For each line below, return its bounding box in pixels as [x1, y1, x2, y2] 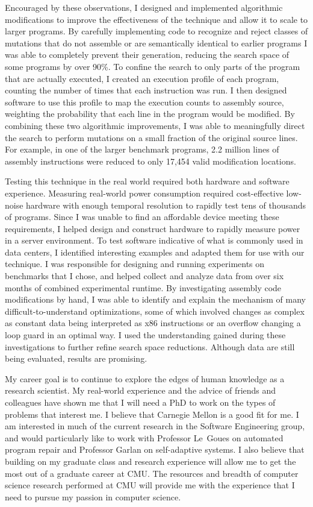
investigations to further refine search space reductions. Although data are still [5, 340, 295, 353]
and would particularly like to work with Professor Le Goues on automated [5, 431, 284, 444]
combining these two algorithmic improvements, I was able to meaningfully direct [5, 119, 305, 131]
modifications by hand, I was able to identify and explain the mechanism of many [5, 293, 306, 306]
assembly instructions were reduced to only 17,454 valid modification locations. [5, 154, 296, 167]
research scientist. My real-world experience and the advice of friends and [5, 384, 276, 397]
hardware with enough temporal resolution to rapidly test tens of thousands [26, 198, 306, 211]
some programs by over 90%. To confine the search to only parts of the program [5, 60, 300, 72]
